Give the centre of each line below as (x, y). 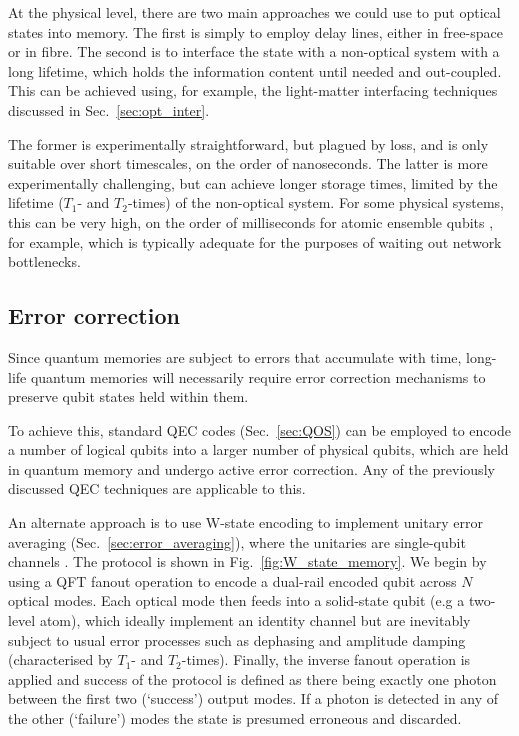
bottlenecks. (44, 261)
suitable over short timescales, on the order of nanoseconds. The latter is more (248, 163)
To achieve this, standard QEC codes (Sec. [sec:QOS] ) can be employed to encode (259, 429)
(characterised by (60, 659)
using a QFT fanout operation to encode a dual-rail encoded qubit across (232, 580)
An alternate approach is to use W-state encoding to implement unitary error (245, 522)
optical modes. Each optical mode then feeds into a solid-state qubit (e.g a (236, 600)
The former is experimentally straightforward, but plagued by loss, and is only (248, 143)
